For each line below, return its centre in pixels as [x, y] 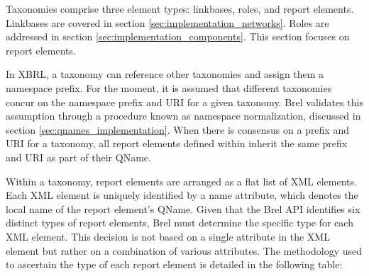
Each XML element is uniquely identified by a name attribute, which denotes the [182, 195]
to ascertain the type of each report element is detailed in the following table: [174, 264]
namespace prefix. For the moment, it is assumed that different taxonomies [169, 87]
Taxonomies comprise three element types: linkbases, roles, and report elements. [180, 8]
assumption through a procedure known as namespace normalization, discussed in [183, 116]
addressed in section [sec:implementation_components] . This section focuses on [178, 36]
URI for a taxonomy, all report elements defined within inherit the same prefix [177, 143]
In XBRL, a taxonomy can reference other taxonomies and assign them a [165, 74]
